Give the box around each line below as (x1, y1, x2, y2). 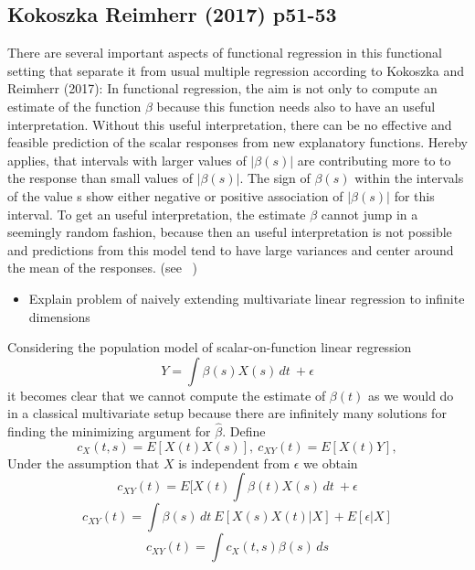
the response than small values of (7, 168, 193, 188)
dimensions (28, 307, 90, 326)
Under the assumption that (7, 453, 160, 472)
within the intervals (354, 168, 464, 188)
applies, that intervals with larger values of (7, 150, 247, 169)
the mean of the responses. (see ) (7, 258, 197, 277)
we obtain (303, 453, 358, 472)
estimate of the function (7, 96, 142, 115)
